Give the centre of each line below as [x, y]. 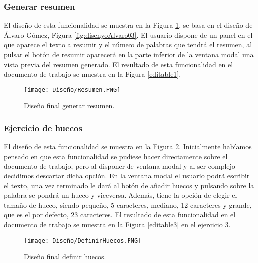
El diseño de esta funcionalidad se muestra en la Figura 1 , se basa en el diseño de [128, 25]
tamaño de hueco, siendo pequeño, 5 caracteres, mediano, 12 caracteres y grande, [128, 205]
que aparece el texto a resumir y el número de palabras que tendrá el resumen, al [128, 44]
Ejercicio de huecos [43, 128]
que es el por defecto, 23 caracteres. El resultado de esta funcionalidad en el [120, 215]
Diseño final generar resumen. [69, 106]
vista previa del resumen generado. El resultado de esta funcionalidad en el [119, 64]
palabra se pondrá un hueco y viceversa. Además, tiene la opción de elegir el [121, 195]
